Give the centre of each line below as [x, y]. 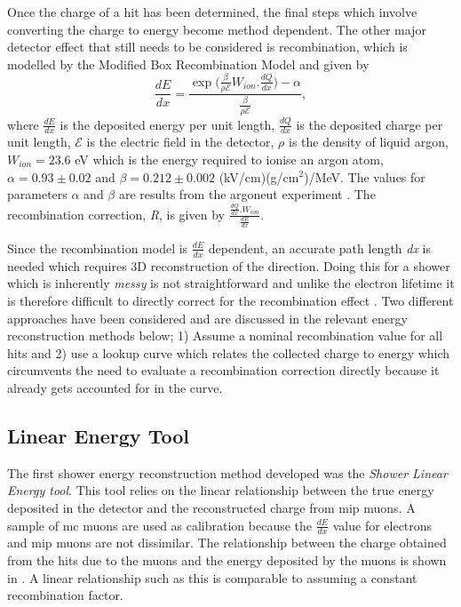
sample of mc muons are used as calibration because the [160, 525]
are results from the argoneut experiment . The [247, 194]
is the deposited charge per [370, 124]
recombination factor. [65, 595]
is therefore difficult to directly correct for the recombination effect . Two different [230, 300]
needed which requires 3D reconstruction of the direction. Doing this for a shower [229, 265]
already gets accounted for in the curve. [115, 387]
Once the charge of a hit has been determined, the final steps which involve [212, 12]
